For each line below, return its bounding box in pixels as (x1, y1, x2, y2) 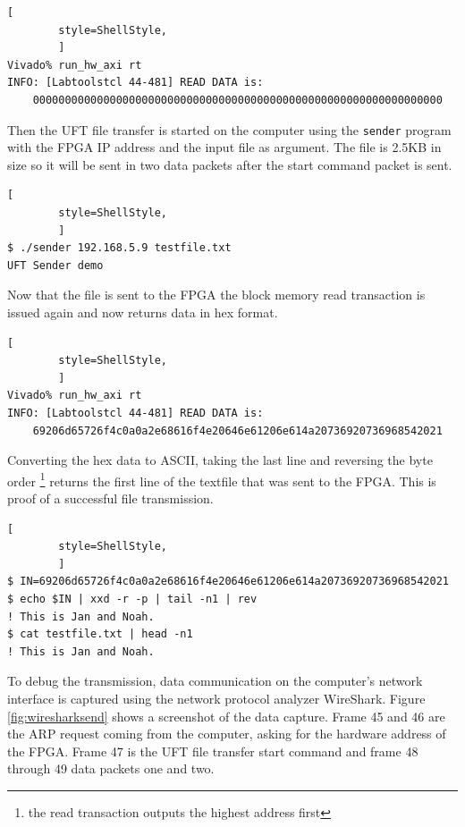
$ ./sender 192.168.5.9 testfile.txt (7, 241, 232, 255)
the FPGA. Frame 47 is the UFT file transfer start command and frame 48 (7, 741, 418, 760)
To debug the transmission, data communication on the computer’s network (7, 671, 423, 690)
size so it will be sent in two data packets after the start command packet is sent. (7, 155, 452, 173)
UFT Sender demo (7, 258, 104, 272)
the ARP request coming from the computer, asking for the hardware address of (7, 724, 446, 743)
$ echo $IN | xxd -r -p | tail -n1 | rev (7, 592, 258, 605)
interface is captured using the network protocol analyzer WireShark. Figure (7, 688, 426, 707)
